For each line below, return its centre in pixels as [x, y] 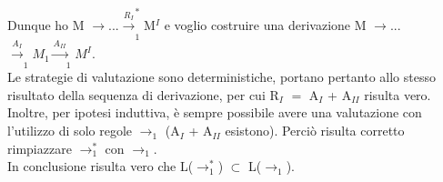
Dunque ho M [46, 24]
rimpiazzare [40, 148]
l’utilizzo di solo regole [70, 131]
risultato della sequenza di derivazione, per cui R [143, 94]
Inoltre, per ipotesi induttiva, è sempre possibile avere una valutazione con [215, 112]
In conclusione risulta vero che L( [101, 166]
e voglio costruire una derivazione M [265, 24]
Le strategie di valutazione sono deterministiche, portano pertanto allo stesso [221, 77]
